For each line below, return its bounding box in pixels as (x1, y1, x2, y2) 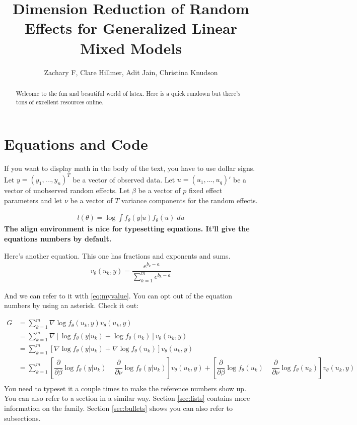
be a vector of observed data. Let (73, 174, 175, 185)
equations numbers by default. (4, 233, 112, 244)
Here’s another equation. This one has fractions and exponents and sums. (4, 250, 231, 261)
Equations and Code (4, 134, 148, 154)
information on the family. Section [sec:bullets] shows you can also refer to (4, 402, 233, 413)
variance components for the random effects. (121, 195, 258, 205)
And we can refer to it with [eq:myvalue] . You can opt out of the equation (4, 290, 233, 300)
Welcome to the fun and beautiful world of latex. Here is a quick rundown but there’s (16, 89, 240, 97)
